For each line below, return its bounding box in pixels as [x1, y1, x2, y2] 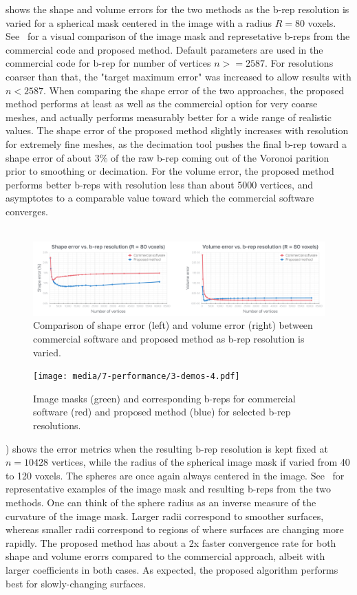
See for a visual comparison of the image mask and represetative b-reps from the [6, 29, 350, 43]
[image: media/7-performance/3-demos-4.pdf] [33, 371, 240, 382]
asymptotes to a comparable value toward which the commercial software [6, 191, 314, 205]
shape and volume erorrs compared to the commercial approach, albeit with [6, 549, 325, 563]
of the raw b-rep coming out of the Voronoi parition [111, 150, 329, 164]
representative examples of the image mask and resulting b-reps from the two [6, 482, 332, 496]
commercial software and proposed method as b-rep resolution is [33, 331, 305, 345]
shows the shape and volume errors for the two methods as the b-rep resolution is [6, 2, 349, 16]
